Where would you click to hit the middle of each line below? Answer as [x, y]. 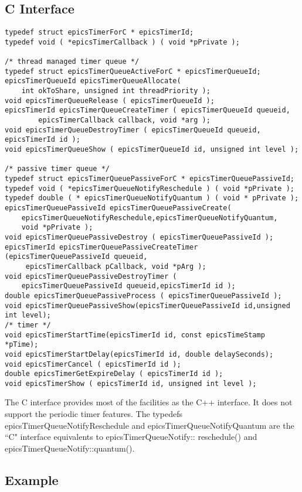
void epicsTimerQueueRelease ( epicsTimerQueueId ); [110, 100]
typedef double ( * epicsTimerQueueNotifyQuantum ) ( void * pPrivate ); [152, 198]
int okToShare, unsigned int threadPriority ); [116, 91]
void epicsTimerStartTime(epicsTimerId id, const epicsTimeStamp [135, 335]
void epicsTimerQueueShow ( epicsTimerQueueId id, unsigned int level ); [152, 150]
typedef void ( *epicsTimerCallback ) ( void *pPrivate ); [122, 42]
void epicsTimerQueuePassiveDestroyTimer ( [91, 276]
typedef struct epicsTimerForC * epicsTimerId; [99, 33]
